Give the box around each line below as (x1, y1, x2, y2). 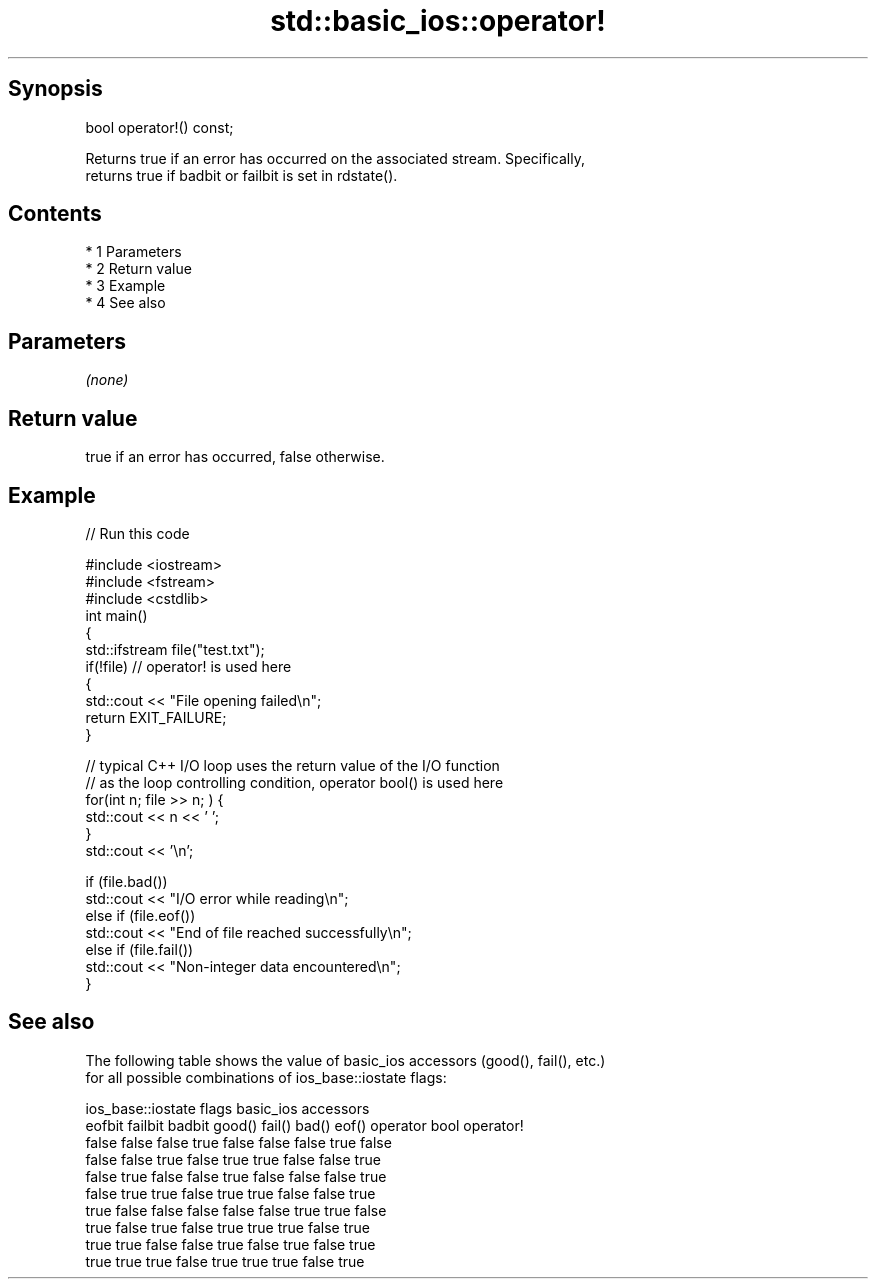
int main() (85, 606, 148, 624)
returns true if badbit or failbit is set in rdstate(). (85, 166, 398, 184)
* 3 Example (85, 277, 166, 295)
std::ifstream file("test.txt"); (85, 640, 265, 658)
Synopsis (8, 76, 103, 102)
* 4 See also (85, 294, 166, 312)
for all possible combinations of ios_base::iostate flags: (85, 1068, 447, 1086)
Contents (8, 201, 102, 227)
